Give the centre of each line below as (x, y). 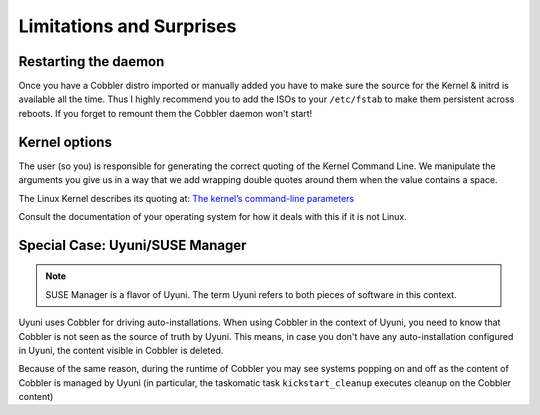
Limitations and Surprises (127, 26)
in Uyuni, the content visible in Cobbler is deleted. (121, 350)
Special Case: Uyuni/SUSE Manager (132, 245)
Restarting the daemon (91, 61)
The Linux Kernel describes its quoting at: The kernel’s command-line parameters (186, 198)
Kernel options (65, 141)
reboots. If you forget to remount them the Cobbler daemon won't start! (165, 113)
